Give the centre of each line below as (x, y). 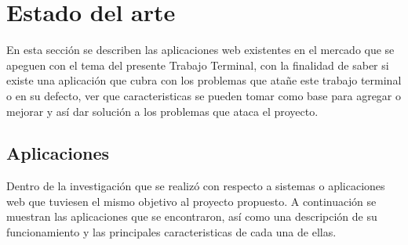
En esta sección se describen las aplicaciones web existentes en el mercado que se (200, 50)
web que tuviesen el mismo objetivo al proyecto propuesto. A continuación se (191, 201)
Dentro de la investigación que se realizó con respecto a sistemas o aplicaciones (196, 186)
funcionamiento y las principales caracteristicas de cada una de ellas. (171, 232)
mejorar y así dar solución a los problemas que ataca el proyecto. (162, 111)
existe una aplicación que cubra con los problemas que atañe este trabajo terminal (204, 80)
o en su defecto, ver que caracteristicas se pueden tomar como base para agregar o (204, 95)
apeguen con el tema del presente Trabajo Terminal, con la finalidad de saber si (198, 65)
